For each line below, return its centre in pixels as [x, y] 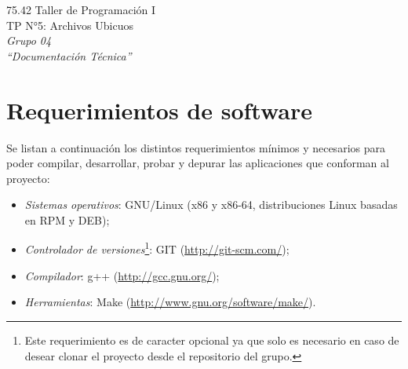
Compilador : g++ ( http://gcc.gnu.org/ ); [122, 275]
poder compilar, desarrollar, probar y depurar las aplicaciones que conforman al [198, 163]
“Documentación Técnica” [69, 55]
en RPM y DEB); [67, 219]
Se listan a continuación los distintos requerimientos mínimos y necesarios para [196, 147]
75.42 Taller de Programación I [81, 9]
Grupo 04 [29, 40]
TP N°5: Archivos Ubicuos [70, 25]
